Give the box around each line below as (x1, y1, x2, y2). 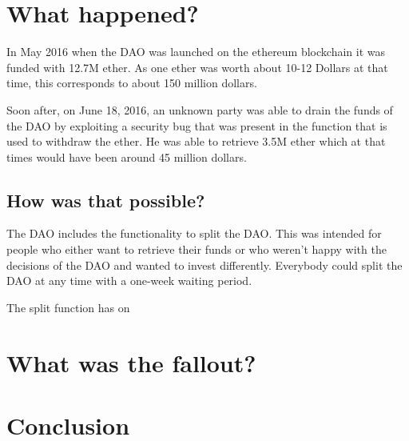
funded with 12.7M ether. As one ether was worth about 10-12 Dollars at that (6, 58, 388, 75)
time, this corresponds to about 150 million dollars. (6, 74, 257, 91)
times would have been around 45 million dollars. (6, 148, 247, 165)
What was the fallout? (6, 346, 256, 379)
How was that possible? (6, 187, 205, 212)
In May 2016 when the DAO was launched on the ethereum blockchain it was (6, 43, 386, 60)
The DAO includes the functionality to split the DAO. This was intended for (6, 225, 382, 242)
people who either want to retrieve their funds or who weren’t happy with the (6, 241, 387, 258)
